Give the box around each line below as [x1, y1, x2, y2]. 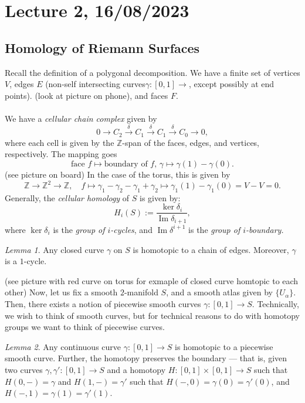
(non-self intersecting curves [45, 78, 145, 90]
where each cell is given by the [5, 136, 114, 148]
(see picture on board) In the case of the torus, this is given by [5, 168, 231, 180]
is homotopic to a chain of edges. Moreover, [133, 243, 289, 255]
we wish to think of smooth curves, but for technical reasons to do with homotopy [5, 309, 300, 321]
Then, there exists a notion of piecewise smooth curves [5, 297, 201, 309]
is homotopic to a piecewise [175, 340, 273, 352]
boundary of [104, 159, 148, 168]
